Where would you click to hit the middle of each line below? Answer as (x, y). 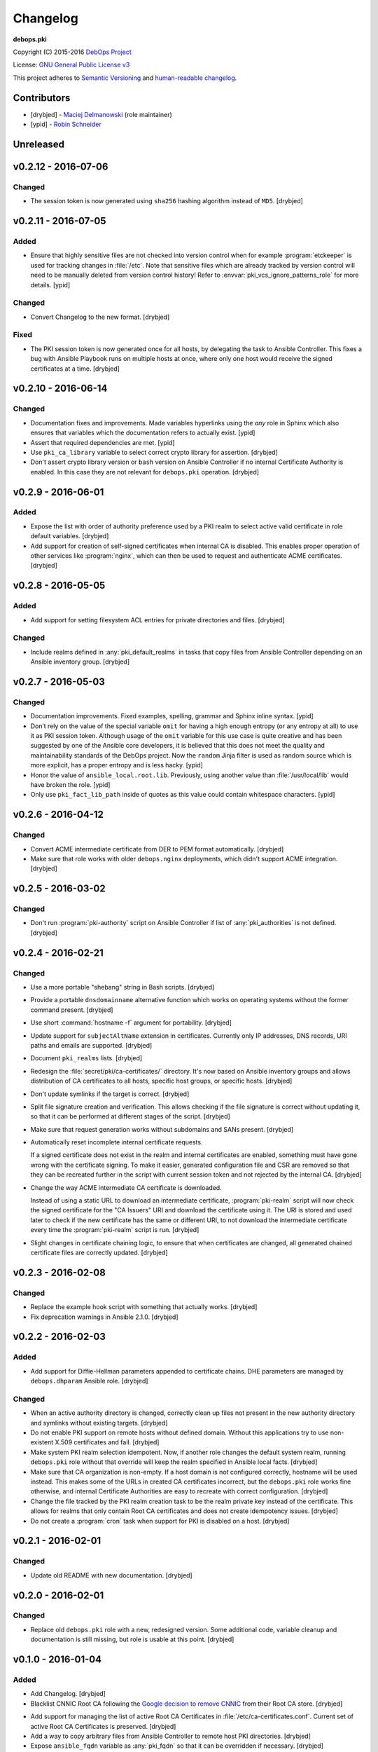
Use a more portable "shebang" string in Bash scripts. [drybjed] (122, 987)
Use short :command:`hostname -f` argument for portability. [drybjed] (131, 1022)
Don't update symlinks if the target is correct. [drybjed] (110, 1094)
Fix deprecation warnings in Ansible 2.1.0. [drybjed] (104, 1317)
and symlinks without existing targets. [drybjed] (99, 1423)
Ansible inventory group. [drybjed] (80, 662)
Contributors (42, 98)
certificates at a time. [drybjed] (75, 369)
